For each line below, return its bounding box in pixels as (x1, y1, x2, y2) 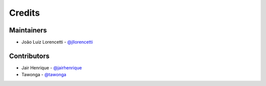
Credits (9, 7, 40, 18)
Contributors (9, 52, 50, 60)
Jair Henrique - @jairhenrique (21, 64, 82, 71)
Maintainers (9, 26, 47, 34)
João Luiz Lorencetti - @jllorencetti (21, 39, 93, 45)
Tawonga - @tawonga (21, 72, 66, 78)
